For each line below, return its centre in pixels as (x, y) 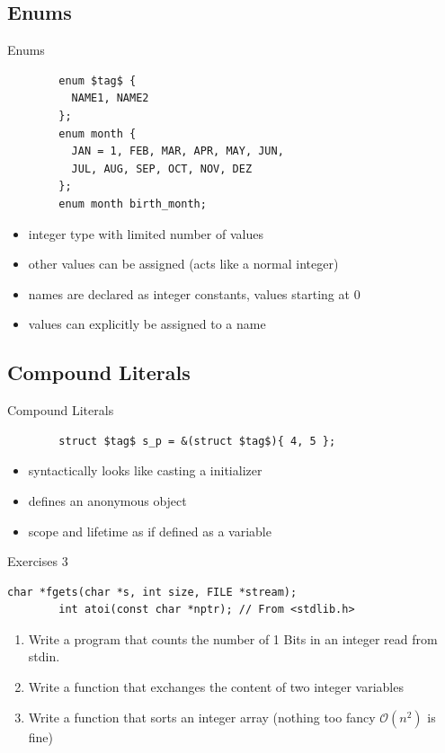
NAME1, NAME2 (110, 98)
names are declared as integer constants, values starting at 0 (194, 293)
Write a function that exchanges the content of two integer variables (216, 687)
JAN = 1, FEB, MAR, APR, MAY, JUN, (178, 151)
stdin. (44, 656)
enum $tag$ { (98, 80)
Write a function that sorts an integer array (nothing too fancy (202, 717)
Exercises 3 (38, 561)
